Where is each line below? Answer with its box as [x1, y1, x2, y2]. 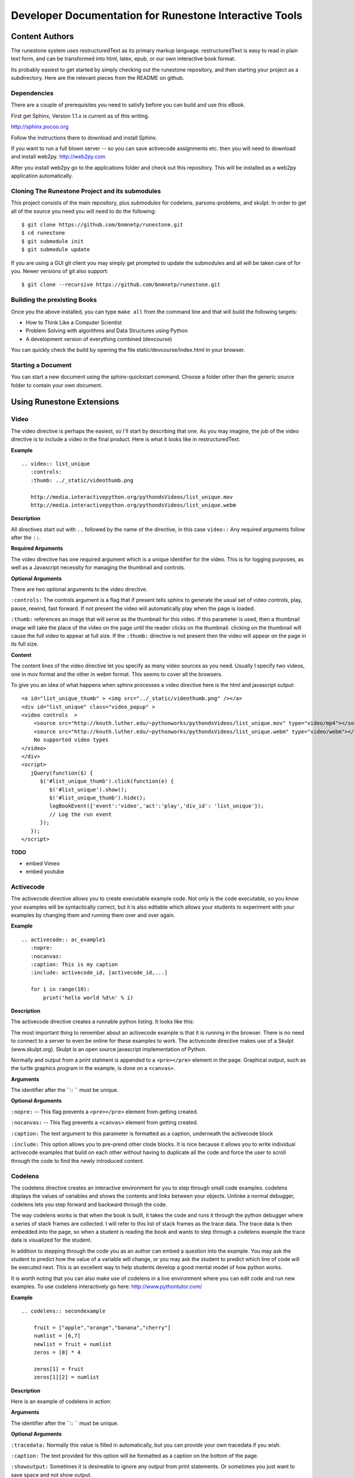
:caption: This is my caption [30, 961, 118, 968]
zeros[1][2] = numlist [33, 1374, 100, 1380]
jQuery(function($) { [30, 769, 93, 776]
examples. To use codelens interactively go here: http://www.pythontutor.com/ [11, 1283, 202, 1290]
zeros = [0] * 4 [33, 1349, 81, 1356]
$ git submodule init [21, 238, 84, 245]
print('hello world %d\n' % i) [43, 994, 134, 1001]
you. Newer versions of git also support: [11, 267, 109, 274]
